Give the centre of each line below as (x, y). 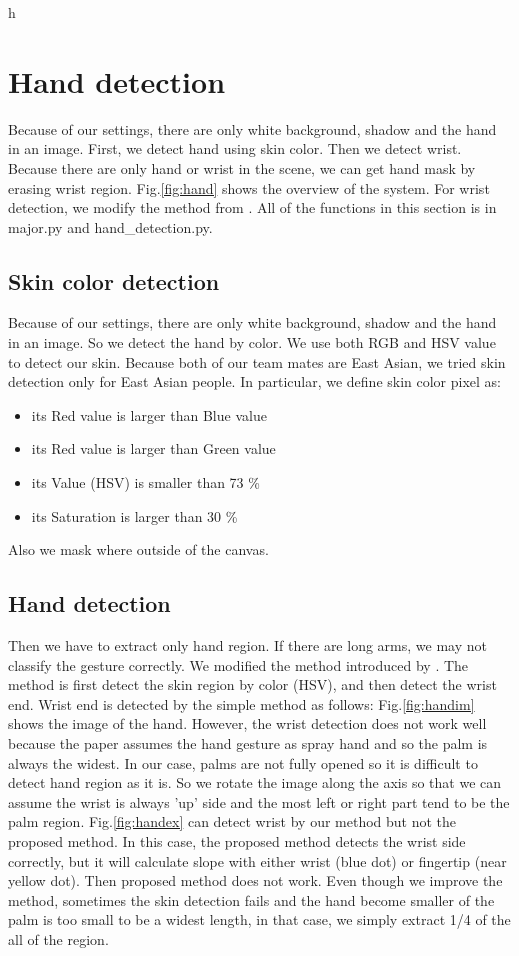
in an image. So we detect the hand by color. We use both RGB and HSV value (252, 342)
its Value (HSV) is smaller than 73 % (145, 482)
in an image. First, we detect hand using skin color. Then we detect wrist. (235, 148)
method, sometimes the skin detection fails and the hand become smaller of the (251, 899)
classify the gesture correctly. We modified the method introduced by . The (238, 664)
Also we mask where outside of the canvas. (138, 549)
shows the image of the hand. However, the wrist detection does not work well (247, 723)
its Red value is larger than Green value (153, 448)
